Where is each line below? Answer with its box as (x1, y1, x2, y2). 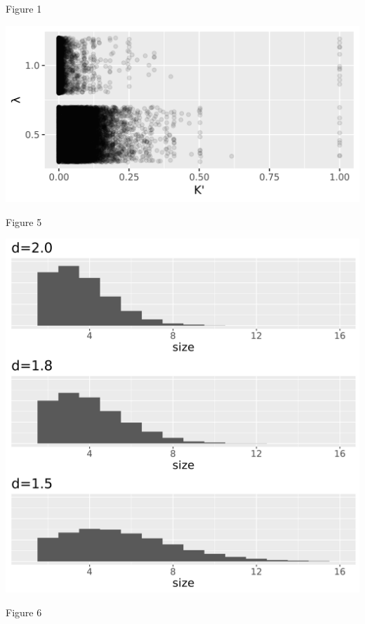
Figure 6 (6, 604, 42, 619)
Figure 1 (6, 1, 42, 15)
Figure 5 (6, 214, 42, 229)
